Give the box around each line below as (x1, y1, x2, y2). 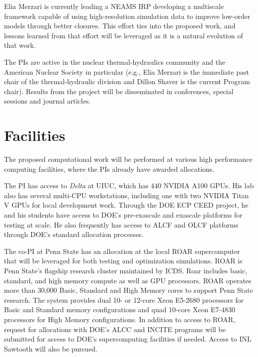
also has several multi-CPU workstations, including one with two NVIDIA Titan (4, 190, 249, 200)
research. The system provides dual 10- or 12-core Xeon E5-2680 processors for (4, 294, 244, 305)
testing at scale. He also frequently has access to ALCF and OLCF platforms (4, 219, 239, 230)
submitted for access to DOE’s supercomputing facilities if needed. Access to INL (4, 334, 252, 344)
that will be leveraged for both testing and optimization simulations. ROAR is (4, 255, 243, 266)
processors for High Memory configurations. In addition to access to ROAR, (4, 314, 235, 324)
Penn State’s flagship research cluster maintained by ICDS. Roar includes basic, (4, 265, 248, 275)
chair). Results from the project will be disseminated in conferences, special (4, 86, 234, 96)
